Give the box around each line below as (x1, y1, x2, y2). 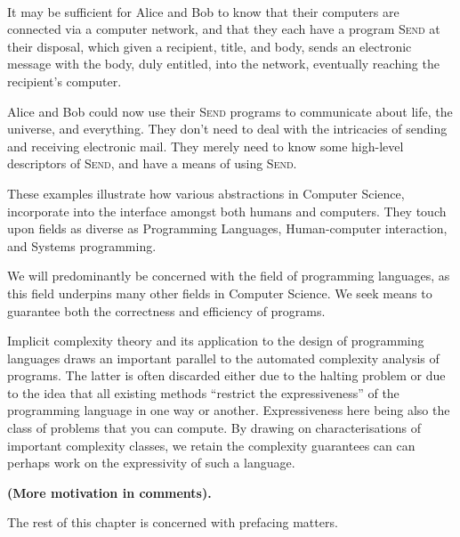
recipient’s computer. (7, 71, 122, 90)
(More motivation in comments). (7, 483, 212, 501)
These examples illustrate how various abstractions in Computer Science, (7, 183, 405, 202)
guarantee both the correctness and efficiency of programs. (7, 301, 326, 320)
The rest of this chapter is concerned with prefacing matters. (7, 513, 338, 532)
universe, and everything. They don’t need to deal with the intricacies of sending (7, 119, 448, 138)
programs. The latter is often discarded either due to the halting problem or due (7, 366, 446, 385)
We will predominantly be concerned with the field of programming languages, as (7, 266, 450, 285)
